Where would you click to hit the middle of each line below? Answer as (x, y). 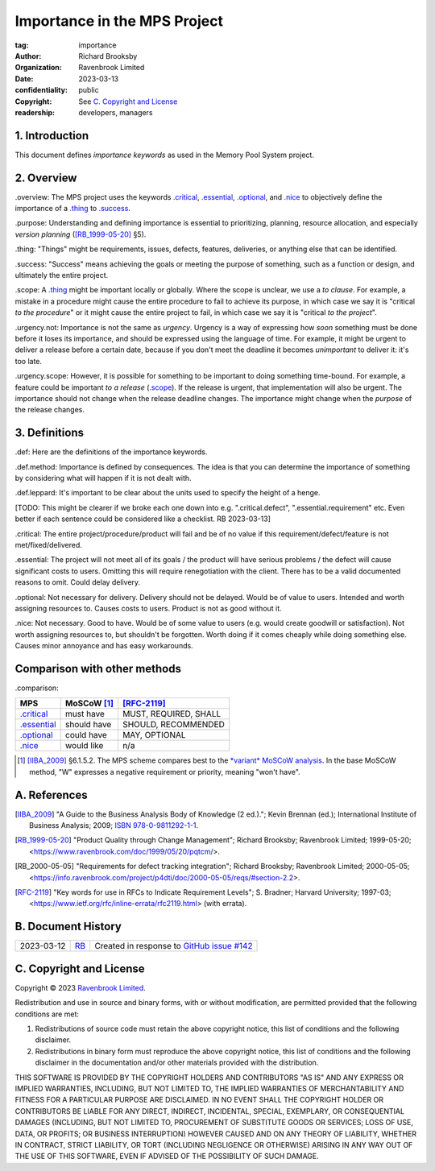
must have (85, 714)
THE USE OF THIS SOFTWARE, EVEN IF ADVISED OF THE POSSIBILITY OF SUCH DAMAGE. (167, 1157)
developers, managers (116, 112)
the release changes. (50, 410)
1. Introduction (52, 136)
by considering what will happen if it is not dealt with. (104, 478)
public (89, 90)
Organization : (38, 68)
